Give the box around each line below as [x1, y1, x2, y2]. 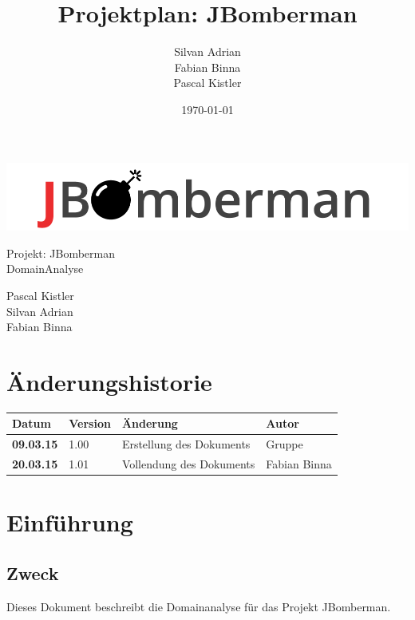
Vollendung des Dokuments [121, 456, 255, 472]
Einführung [6, 506, 133, 539]
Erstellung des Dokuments [121, 436, 251, 452]
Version [69, 415, 111, 432]
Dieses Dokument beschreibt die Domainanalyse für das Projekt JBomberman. [6, 598, 391, 614]
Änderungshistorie [6, 365, 212, 397]
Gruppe [266, 436, 303, 452]
